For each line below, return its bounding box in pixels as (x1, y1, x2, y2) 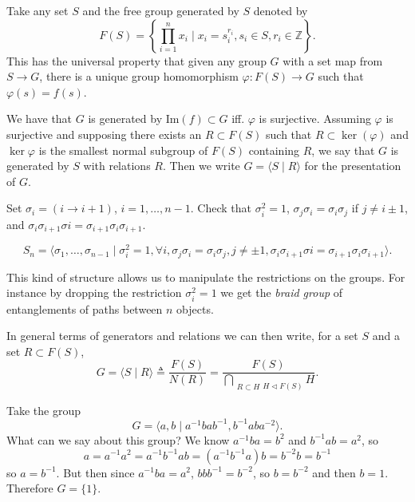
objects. (176, 300, 214, 317)
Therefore (6, 480, 53, 496)
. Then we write (162, 157, 240, 174)
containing (248, 141, 300, 158)
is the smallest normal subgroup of (38, 141, 208, 158)
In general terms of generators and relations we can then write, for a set (6, 327, 358, 344)
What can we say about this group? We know (6, 431, 230, 448)
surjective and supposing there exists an (6, 125, 202, 142)
